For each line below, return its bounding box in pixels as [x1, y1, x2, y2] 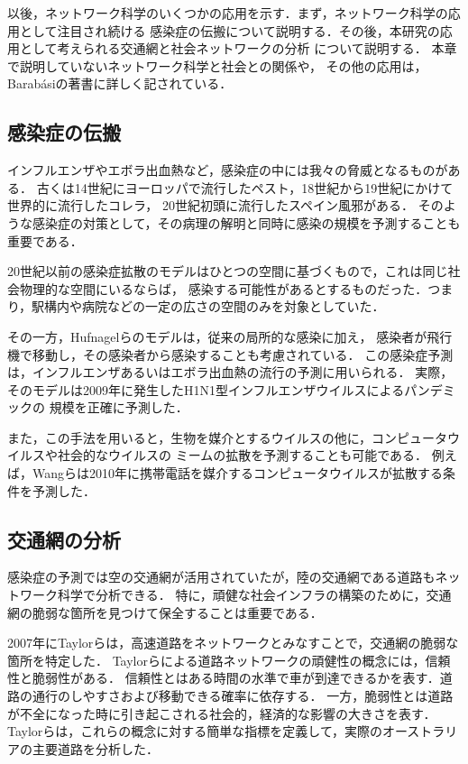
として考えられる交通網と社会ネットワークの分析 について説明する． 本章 [19, 39, 457, 58]
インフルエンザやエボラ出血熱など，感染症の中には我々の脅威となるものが [7, 161, 448, 179]
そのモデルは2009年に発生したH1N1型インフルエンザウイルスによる [7, 380, 405, 399]
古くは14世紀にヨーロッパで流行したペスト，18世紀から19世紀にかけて [36, 178, 454, 197]
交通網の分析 [7, 525, 121, 553]
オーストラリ [381, 722, 458, 741]
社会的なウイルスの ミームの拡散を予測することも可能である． [57, 446, 428, 465]
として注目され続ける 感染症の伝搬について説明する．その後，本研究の [19, 21, 440, 40]
